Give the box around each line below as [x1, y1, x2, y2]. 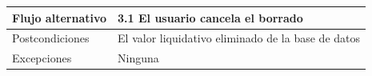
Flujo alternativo [12, 9, 107, 26]
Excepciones [12, 50, 72, 66]
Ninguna [118, 50, 159, 66]
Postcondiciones [12, 30, 90, 46]
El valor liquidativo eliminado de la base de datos [118, 30, 361, 46]
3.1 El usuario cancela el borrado [118, 9, 303, 26]
